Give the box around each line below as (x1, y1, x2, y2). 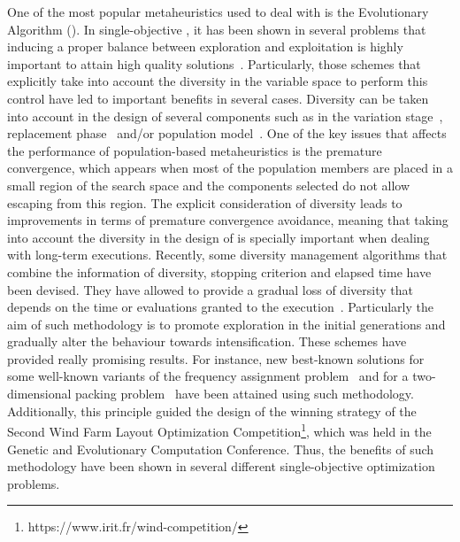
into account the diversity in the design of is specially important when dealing (7, 228, 430, 246)
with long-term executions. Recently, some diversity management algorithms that (7, 245, 448, 264)
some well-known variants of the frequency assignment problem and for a (7, 367, 409, 385)
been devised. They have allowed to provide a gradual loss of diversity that (7, 280, 413, 298)
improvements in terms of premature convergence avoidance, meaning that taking (7, 211, 448, 229)
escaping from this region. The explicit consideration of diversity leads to (7, 193, 402, 212)
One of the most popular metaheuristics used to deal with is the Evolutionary (7, 3, 429, 20)
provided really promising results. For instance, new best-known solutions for (7, 349, 425, 368)
